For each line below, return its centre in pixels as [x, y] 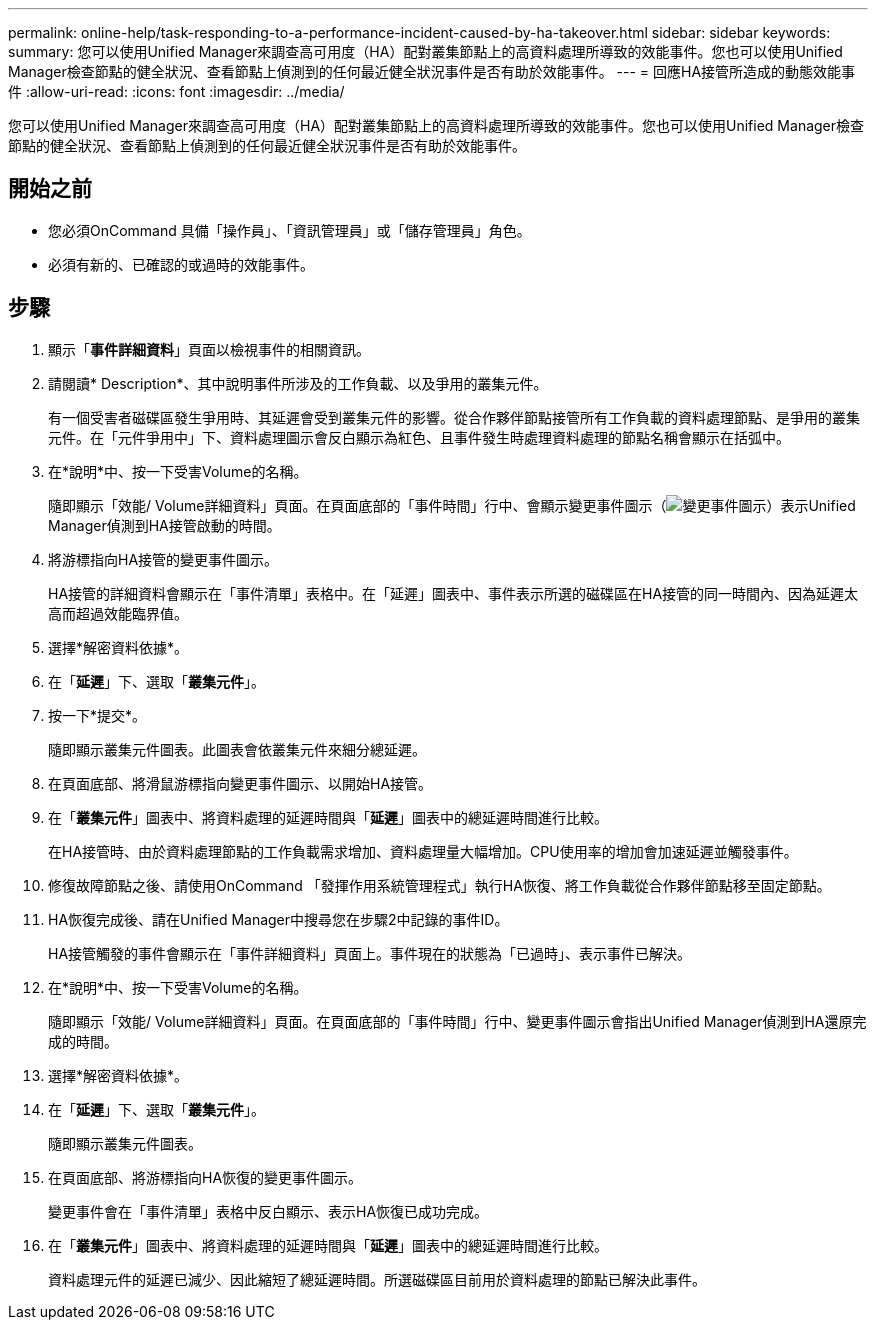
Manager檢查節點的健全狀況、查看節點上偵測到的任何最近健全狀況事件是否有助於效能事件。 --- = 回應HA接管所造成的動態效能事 [432, 71]
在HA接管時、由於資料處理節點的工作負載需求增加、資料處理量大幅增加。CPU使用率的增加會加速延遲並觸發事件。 [423, 851]
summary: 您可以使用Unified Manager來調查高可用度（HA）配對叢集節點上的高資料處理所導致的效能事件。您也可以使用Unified [425, 51]
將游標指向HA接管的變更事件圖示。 [163, 559]
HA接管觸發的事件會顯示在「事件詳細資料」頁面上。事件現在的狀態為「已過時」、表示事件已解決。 [370, 953]
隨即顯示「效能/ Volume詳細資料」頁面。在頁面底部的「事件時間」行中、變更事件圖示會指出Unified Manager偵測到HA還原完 [457, 1021]
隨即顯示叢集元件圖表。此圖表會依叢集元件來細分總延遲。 [237, 749]
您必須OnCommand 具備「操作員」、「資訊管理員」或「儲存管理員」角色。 [289, 230]
